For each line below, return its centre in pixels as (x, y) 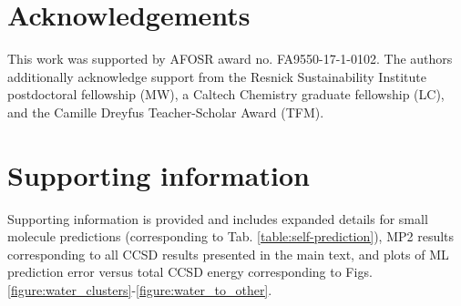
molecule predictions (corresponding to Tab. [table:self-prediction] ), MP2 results (231, 236)
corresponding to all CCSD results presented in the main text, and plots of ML (228, 254)
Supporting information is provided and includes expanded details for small (218, 218)
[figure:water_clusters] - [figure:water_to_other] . (140, 290)
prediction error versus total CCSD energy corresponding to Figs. (190, 272)
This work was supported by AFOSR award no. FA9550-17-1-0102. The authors (230, 59)
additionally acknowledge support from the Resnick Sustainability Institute (217, 76)
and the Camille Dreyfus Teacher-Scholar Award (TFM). (166, 112)
